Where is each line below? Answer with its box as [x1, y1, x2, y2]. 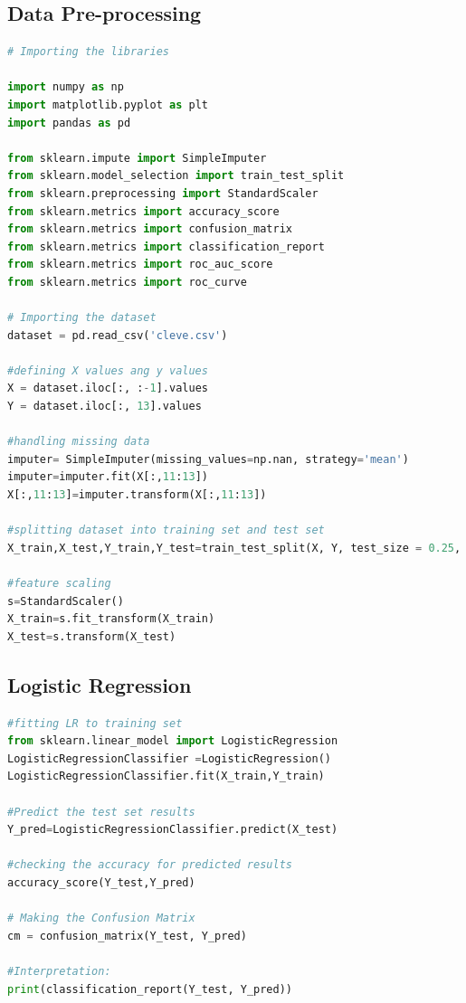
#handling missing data [7, 435, 150, 449]
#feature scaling [7, 577, 111, 591]
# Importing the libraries [7, 45, 169, 59]
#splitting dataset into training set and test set [7, 524, 325, 537]
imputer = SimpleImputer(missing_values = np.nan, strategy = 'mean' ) [7, 452, 409, 466]
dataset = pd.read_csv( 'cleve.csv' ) [7, 328, 228, 342]
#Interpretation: [7, 964, 111, 978]
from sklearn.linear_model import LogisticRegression [7, 734, 338, 748]
